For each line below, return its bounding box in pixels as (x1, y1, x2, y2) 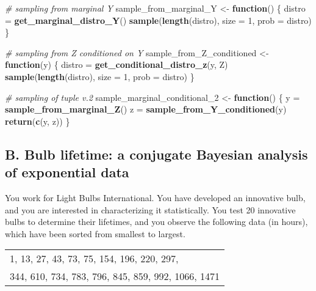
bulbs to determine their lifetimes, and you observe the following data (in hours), (5, 215, 308, 228)
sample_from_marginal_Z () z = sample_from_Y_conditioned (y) (5, 103, 287, 116)
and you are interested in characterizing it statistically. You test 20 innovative (5, 203, 296, 216)
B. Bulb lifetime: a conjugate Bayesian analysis (5, 144, 308, 163)
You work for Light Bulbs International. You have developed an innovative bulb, (5, 191, 306, 204)
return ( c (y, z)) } (5, 114, 70, 127)
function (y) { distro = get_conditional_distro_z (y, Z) (5, 58, 228, 71)
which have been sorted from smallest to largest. (5, 227, 185, 240)
